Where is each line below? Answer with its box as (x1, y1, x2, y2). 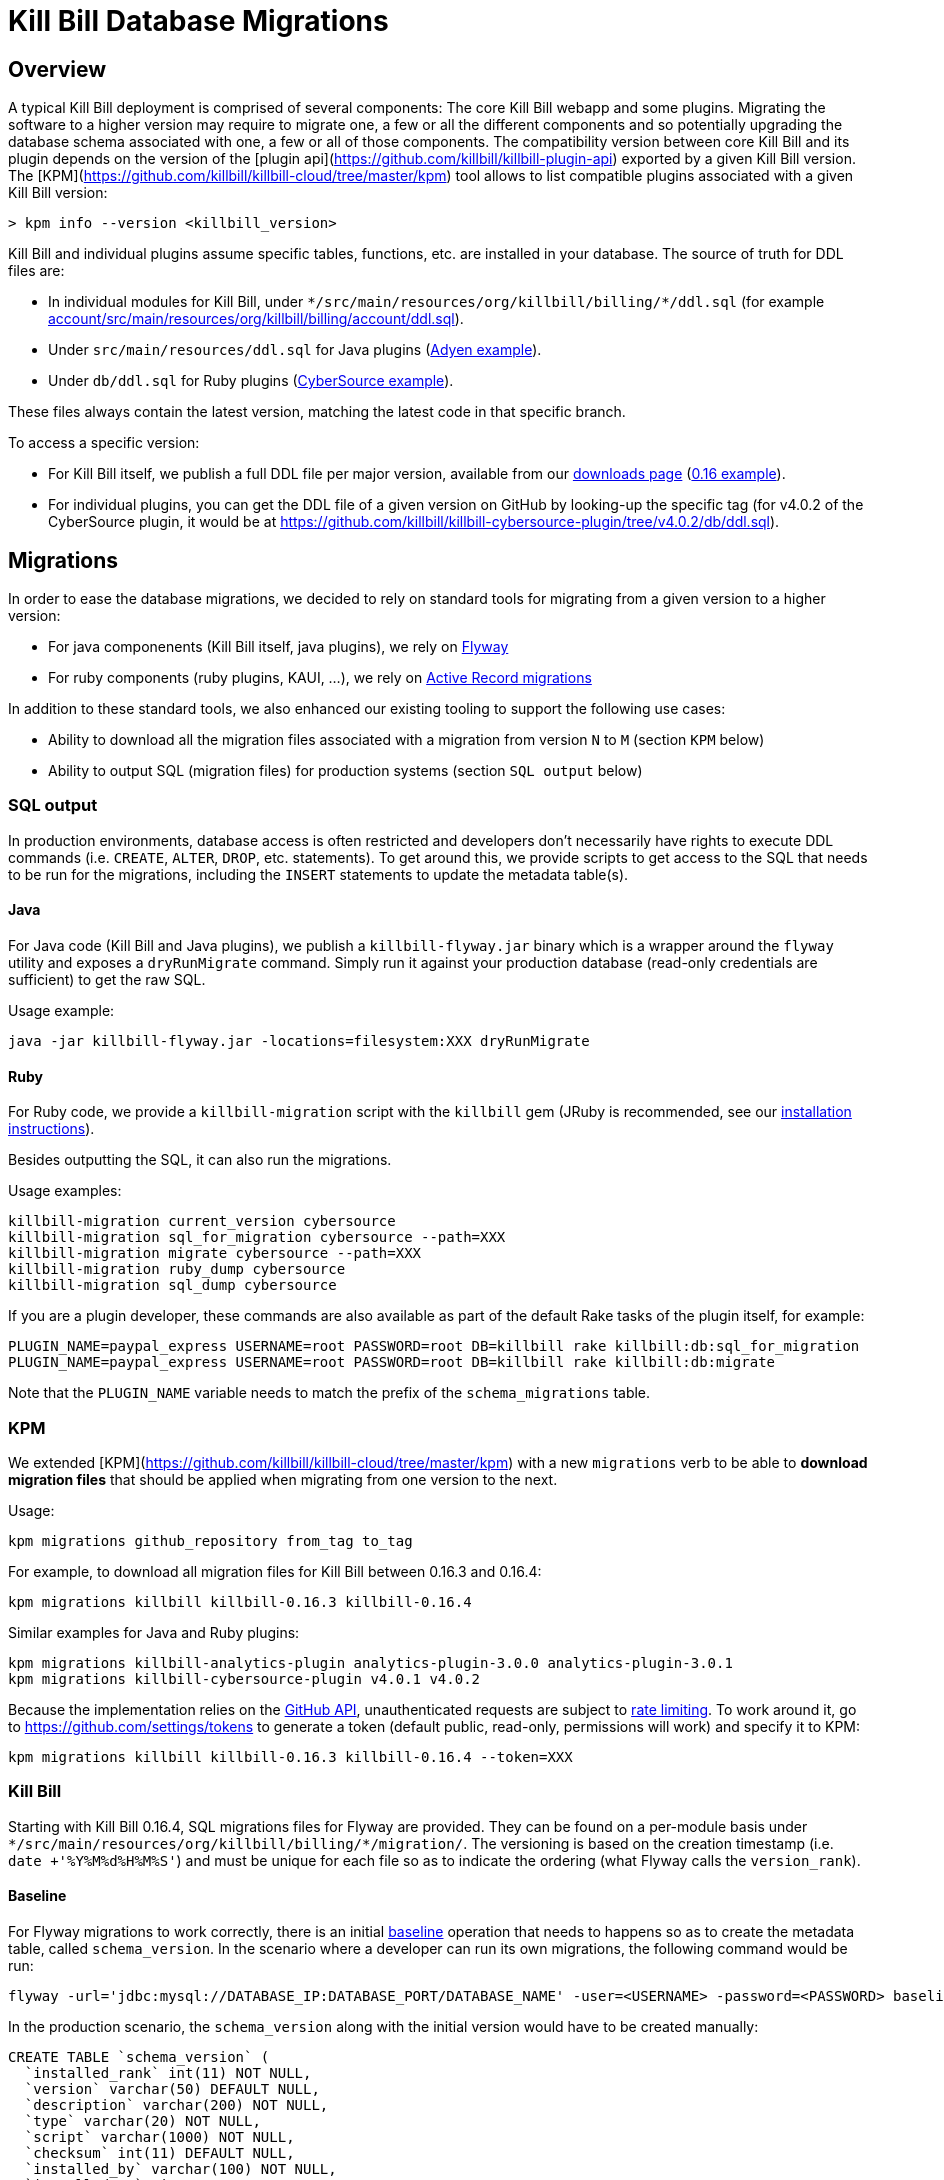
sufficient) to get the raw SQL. (8, 970, 206, 988)
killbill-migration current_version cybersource (8, 1213, 396, 1230)
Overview (8, 56, 107, 82)
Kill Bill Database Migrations (8, 4, 389, 38)
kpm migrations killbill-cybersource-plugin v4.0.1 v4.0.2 (8, 1670, 481, 1687)
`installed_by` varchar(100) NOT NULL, (24, 2160, 337, 2177)
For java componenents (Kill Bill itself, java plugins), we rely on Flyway (48, 638, 509, 656)
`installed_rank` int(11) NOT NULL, (24, 2064, 312, 2081)
